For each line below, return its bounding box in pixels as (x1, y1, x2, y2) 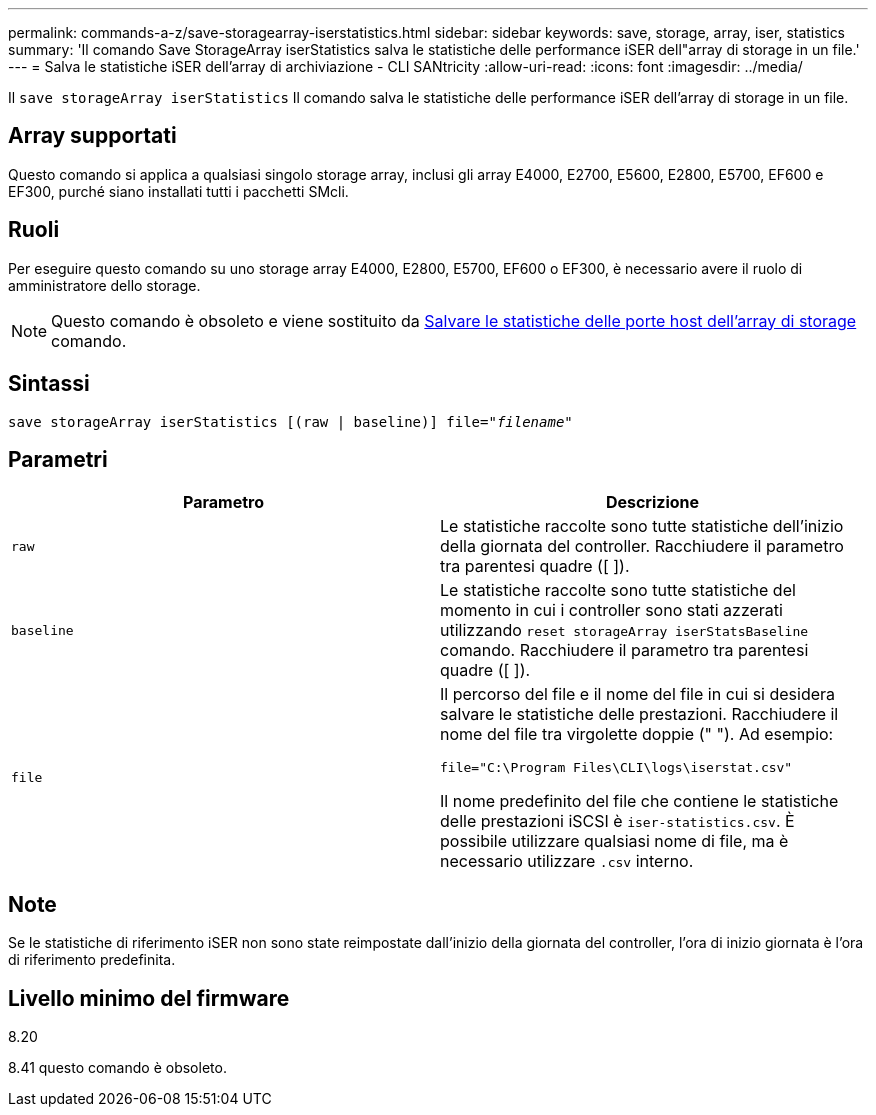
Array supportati (8, 123, 177, 149)
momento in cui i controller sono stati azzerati (440, 600, 783, 621)
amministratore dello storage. (8, 276, 201, 294)
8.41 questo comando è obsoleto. (8, 1059, 227, 1077)
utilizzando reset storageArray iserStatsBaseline (440, 620, 809, 641)
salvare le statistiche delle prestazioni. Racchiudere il (440, 704, 839, 725)
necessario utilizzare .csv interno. (440, 851, 694, 872)
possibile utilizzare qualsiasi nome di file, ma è (440, 831, 789, 852)
